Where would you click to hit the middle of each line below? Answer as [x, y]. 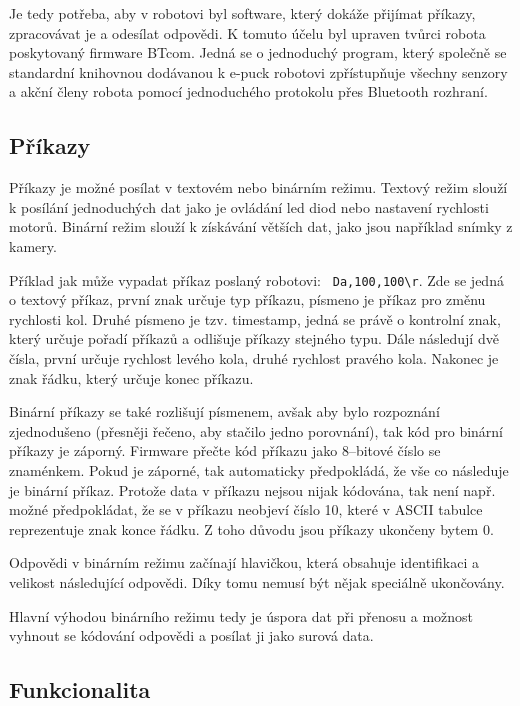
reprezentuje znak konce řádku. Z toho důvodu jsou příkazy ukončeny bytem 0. [251, 528]
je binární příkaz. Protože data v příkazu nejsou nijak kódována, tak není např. [252, 489]
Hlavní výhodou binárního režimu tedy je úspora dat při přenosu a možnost [241, 615]
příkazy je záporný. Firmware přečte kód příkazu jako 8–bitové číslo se [225, 450]
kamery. [33, 245]
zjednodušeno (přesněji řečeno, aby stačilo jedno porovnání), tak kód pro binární [256, 430]
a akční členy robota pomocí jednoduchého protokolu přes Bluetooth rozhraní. [248, 91]
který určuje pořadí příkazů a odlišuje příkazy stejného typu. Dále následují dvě [254, 338]
